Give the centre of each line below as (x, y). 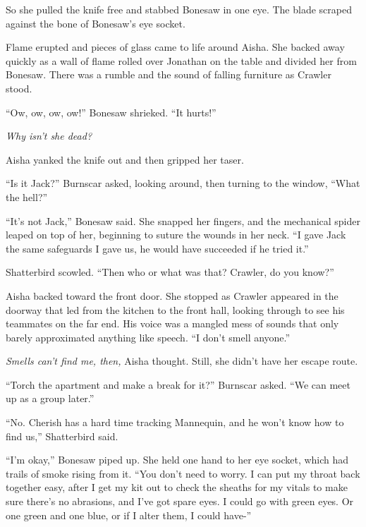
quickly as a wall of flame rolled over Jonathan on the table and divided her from (181, 60)
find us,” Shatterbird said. (62, 436)
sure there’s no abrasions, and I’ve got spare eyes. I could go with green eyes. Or (180, 501)
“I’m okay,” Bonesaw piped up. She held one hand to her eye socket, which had (177, 460)
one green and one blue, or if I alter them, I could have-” (129, 515)
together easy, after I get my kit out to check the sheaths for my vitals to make (177, 487)
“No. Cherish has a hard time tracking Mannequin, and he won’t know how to (175, 422)
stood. (19, 88)
